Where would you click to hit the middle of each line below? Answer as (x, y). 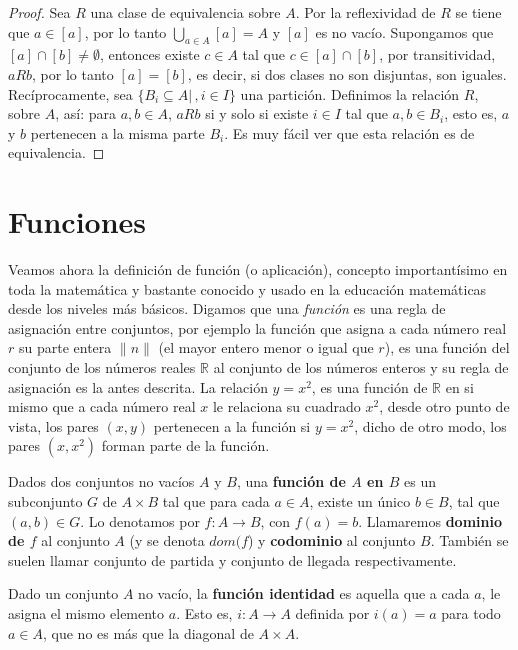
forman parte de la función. (185, 445)
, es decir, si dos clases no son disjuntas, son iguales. (347, 73)
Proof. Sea (39, 12)
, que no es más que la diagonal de (148, 632)
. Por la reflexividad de (365, 12)
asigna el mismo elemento (86, 612)
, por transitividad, (437, 54)
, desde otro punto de (444, 406)
